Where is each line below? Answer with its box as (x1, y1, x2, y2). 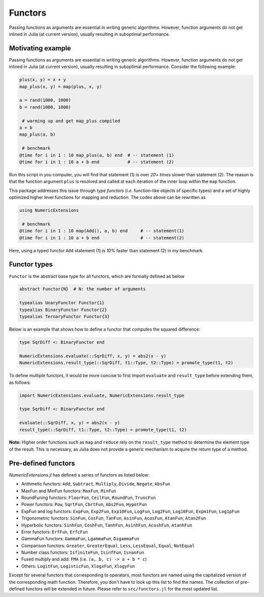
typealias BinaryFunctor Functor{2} (19, 307, 108, 312)
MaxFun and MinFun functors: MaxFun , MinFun (21, 488, 117, 494)
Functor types (9, 260, 53, 269)
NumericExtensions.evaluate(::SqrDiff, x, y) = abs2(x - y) (19, 353, 167, 358)
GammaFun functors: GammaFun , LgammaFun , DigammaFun (21, 536, 139, 542)
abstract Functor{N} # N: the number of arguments (19, 287, 146, 292)
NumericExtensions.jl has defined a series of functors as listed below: (9, 472, 150, 478)
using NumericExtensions (19, 208, 79, 213)
